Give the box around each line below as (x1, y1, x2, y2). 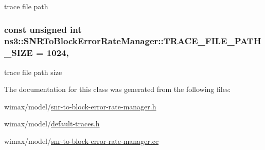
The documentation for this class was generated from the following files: (4, 84, 231, 95)
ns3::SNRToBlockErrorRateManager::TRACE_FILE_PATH (4, 34, 261, 47)
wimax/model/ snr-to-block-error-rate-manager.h (4, 101, 156, 111)
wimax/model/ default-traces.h (4, 118, 100, 129)
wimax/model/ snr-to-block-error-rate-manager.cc (4, 136, 159, 146)
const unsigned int (4, 23, 82, 35)
